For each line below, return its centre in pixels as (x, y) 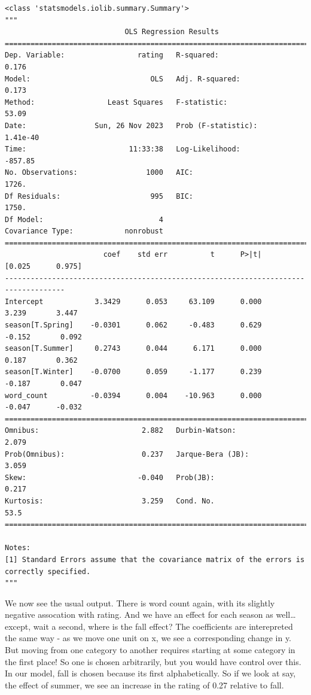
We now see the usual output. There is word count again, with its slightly (140, 603)
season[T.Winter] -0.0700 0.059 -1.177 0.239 (133, 372)
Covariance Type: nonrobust (84, 231)
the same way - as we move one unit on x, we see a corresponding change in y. (148, 638)
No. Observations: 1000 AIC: (99, 173)
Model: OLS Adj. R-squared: (123, 79)
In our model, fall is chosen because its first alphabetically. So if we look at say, (150, 673)
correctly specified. (48, 571)
